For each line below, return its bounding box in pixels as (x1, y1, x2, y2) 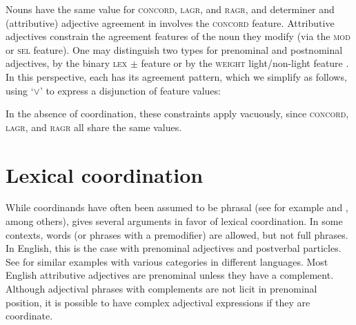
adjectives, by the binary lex (6, 56, 128, 70)
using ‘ (6, 83, 34, 97)
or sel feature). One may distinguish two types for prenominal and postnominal (6, 42, 343, 57)
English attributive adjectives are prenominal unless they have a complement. (6, 268, 334, 282)
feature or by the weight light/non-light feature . (141, 56, 349, 70)
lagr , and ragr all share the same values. (6, 119, 182, 134)
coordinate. (6, 308, 53, 323)
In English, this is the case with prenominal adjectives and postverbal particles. (6, 241, 342, 255)
